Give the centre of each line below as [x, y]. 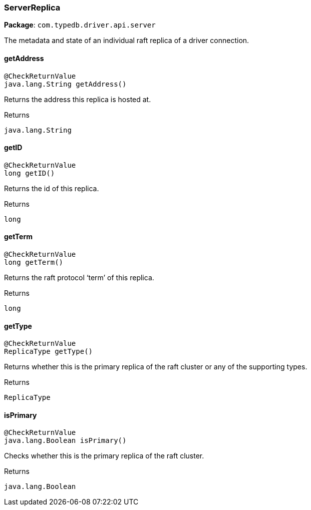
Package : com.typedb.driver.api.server [80, 25]
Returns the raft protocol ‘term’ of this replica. [79, 278]
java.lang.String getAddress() [65, 84]
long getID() [30, 173]
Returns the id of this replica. [52, 188]
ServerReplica [32, 8]
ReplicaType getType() [49, 352]
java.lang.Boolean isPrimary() [65, 441]
